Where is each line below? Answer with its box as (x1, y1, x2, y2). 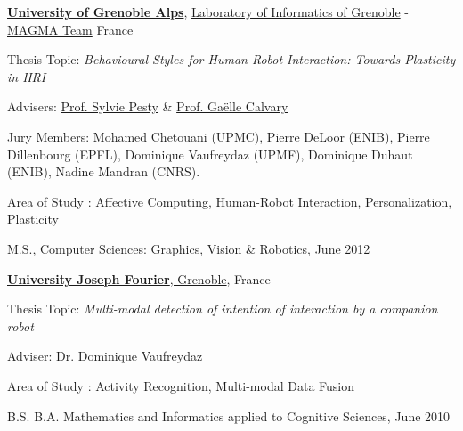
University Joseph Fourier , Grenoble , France (7, 269, 271, 288)
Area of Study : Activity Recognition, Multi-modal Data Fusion (7, 376, 355, 394)
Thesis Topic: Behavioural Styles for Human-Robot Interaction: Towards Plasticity (7, 50, 456, 69)
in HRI (7, 67, 46, 85)
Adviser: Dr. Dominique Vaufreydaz (7, 346, 203, 365)
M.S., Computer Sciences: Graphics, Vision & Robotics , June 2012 (7, 239, 370, 257)
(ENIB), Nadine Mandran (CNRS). (7, 162, 200, 181)
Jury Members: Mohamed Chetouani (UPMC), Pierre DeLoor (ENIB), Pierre (7, 126, 430, 145)
